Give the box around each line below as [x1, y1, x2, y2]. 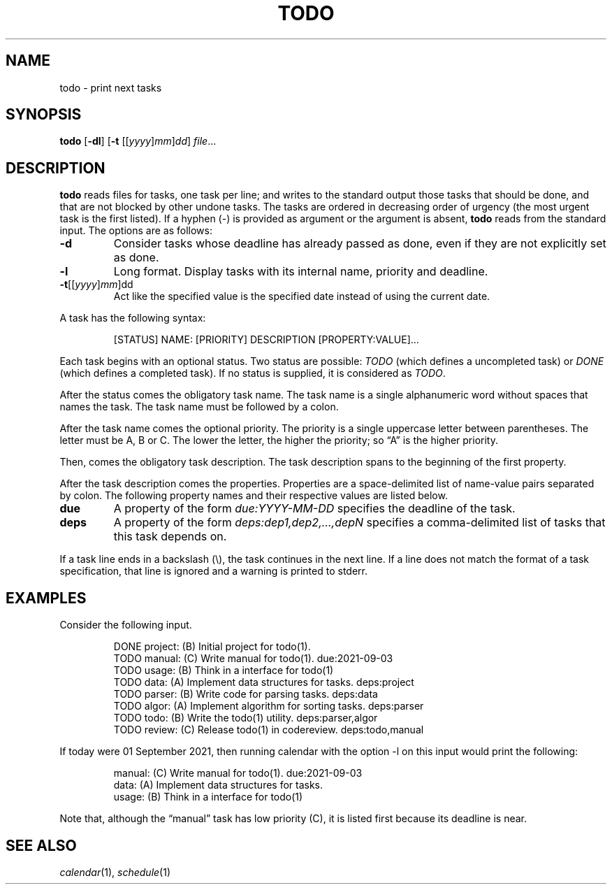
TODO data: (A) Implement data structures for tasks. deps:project [113, 676, 414, 689]
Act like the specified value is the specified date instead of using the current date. [113, 290, 490, 303]
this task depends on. [113, 529, 227, 544]
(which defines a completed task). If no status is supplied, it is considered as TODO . [59, 367, 446, 380]
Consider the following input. [59, 619, 192, 631]
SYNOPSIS [6, 106, 82, 124]
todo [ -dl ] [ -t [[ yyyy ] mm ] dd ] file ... [59, 135, 217, 148]
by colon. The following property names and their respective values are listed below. [59, 489, 448, 502]
